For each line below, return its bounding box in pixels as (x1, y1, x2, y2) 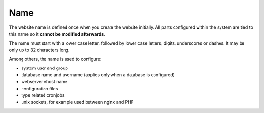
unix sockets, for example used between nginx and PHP (21, 99, 134, 105)
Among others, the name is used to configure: (9, 56, 102, 62)
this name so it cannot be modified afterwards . (9, 31, 105, 37)
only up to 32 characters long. (9, 47, 70, 53)
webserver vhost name (21, 79, 68, 85)
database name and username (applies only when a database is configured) (21, 71, 175, 78)
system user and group (21, 65, 68, 71)
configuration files (21, 86, 58, 91)
